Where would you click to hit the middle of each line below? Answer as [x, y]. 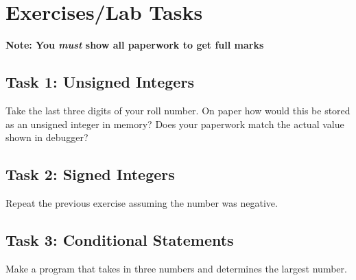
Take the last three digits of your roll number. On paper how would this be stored [178, 110]
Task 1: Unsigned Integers [100, 82]
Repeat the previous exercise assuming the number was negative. [142, 202]
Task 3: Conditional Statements [120, 239]
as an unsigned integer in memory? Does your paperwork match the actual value [175, 124]
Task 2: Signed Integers [90, 174]
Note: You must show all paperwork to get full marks [135, 45]
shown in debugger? [47, 137]
